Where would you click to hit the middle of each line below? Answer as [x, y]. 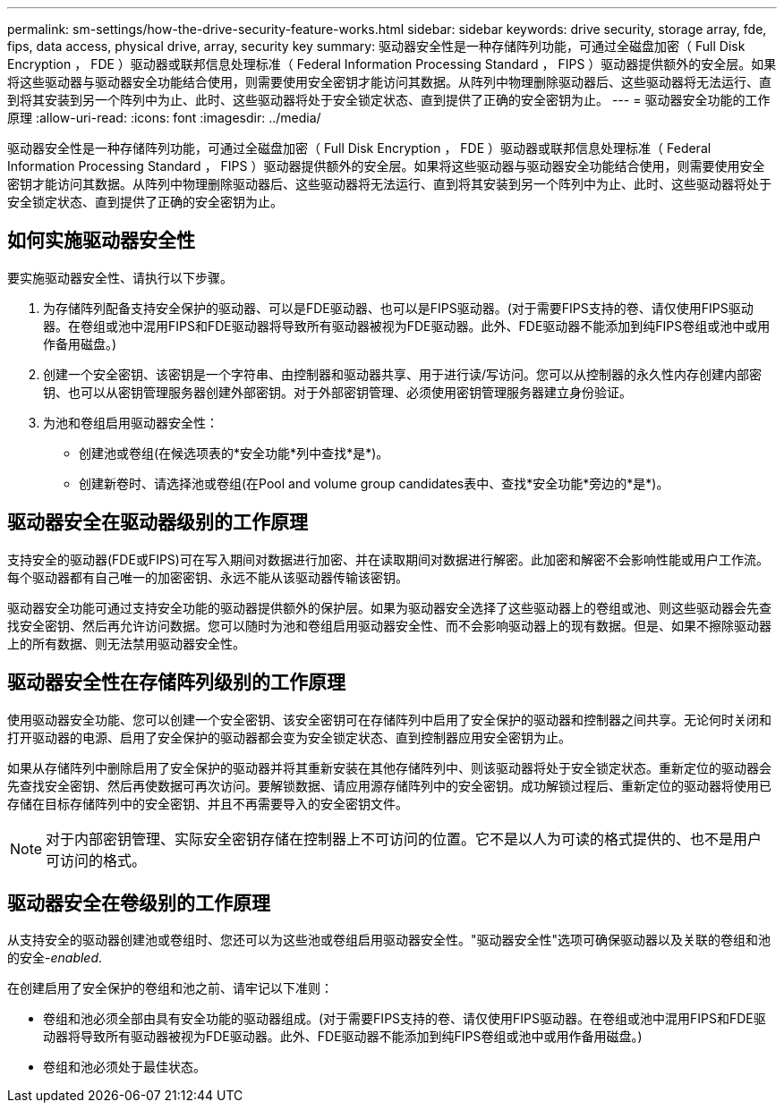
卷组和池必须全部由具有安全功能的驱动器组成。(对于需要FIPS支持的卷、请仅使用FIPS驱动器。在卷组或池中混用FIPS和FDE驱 [405, 1019]
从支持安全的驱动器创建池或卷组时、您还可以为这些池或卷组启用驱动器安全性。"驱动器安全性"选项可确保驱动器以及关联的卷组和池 [389, 940]
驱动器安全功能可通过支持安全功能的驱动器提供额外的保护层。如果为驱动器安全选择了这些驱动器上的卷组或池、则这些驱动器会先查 [389, 607]
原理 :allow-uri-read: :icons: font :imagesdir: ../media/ [164, 118]
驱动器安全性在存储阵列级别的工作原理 [176, 682]
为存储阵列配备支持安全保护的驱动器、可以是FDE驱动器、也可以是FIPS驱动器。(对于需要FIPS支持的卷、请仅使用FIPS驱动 [398, 308]
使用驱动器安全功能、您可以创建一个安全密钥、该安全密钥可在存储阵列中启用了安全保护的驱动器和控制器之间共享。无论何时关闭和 [389, 719]
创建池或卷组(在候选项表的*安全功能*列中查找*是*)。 [234, 453]
